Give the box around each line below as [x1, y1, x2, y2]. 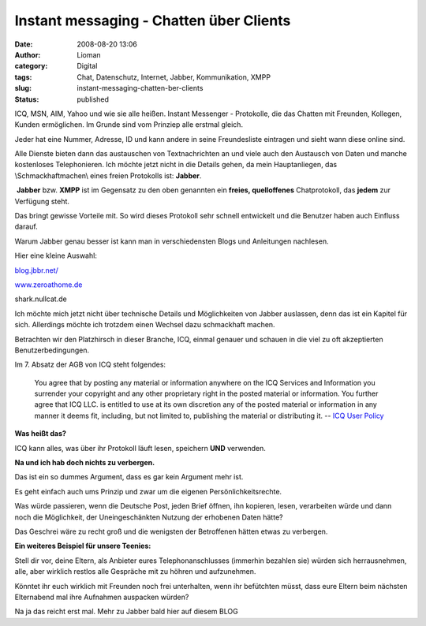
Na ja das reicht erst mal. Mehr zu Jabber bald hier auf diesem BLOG [14, 607, 238, 617]
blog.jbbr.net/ [14, 265, 58, 275]
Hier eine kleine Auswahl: [14, 251, 98, 260]
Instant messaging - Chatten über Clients [14, 12, 291, 29]
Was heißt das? [14, 429, 67, 438]
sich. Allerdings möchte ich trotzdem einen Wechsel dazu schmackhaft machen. [14, 320, 275, 330]
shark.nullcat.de [14, 294, 67, 304]
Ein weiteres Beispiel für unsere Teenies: [14, 541, 151, 551]
